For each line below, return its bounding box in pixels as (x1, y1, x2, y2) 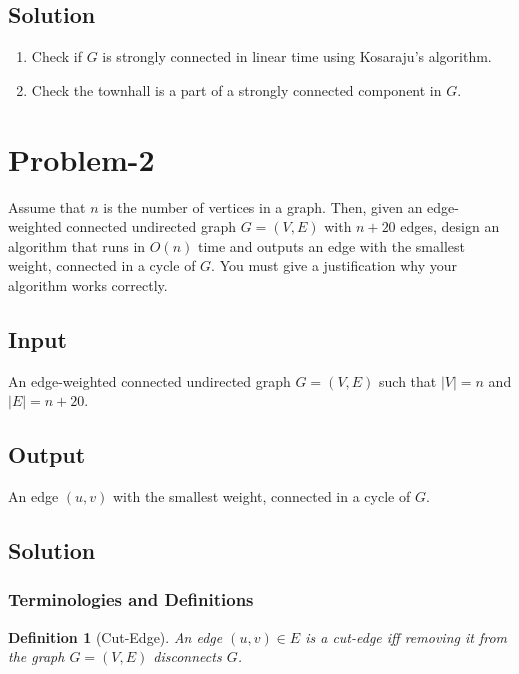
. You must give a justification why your (211, 255, 458, 276)
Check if (31, 46, 82, 67)
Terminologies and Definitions (8, 587, 254, 612)
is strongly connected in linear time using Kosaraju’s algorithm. (102, 46, 492, 67)
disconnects (153, 646, 222, 667)
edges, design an (400, 216, 500, 237)
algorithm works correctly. (8, 274, 168, 295)
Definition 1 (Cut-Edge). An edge (8, 626, 223, 647)
